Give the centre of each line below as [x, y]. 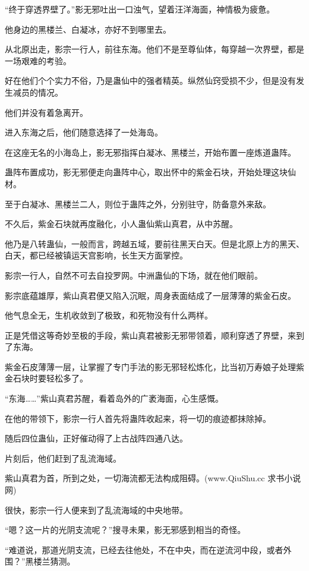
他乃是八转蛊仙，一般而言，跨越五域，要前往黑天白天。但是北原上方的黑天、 [154, 243]
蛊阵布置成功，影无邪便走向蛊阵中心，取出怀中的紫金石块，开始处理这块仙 [150, 172]
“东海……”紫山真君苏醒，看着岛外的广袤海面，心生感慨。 [114, 398]
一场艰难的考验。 [38, 60]
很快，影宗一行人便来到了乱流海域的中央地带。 [96, 510]
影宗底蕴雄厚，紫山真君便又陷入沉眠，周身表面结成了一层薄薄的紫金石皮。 [150, 295]
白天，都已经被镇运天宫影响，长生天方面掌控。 [96, 255]
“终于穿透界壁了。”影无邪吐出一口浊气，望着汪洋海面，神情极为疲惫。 [140, 9]
